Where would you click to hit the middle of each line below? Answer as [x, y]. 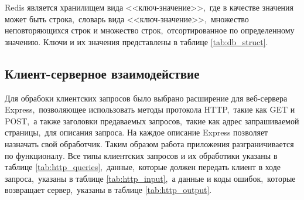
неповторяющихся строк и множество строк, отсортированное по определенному [150, 30]
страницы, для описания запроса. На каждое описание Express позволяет [136, 132]
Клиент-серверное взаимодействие [102, 73]
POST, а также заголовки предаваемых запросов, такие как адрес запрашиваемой [152, 121]
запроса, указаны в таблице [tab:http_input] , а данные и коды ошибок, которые [150, 178]
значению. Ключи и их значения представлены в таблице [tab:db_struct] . [136, 41]
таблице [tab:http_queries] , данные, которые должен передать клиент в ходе [143, 167]
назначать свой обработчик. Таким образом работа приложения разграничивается [149, 143]
